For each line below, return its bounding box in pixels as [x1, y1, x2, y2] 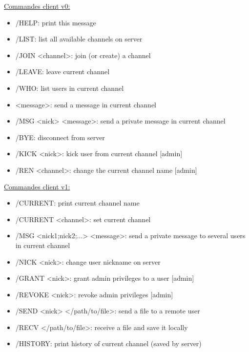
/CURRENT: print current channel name [15, 198, 140, 208]
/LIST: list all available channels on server [15, 34, 143, 44]
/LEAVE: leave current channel [15, 66, 110, 77]
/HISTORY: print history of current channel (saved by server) [15, 338, 202, 349]
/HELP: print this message [15, 17, 96, 27]
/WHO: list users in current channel [15, 83, 124, 93]
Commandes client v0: [4, 1, 70, 11]
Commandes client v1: [4, 181, 70, 191]
